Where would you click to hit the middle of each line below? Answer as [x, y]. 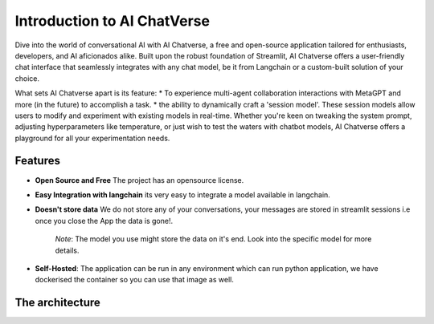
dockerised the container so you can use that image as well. [135, 280]
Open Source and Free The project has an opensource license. [139, 180]
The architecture [57, 303]
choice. [27, 78]
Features [37, 161]
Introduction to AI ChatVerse [113, 21]
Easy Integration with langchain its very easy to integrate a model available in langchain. [183, 194]
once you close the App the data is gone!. [104, 221]
